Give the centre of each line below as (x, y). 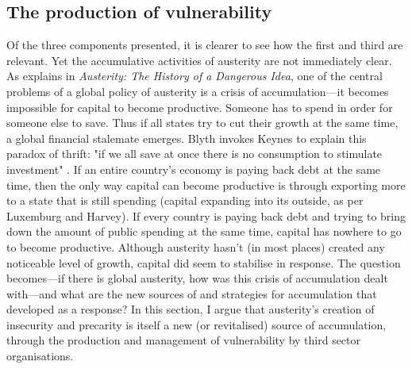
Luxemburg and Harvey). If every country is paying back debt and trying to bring (206, 215)
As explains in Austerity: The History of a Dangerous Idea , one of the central (194, 76)
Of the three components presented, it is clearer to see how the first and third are (205, 45)
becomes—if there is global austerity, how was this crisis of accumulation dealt (197, 278)
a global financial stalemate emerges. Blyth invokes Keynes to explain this (187, 138)
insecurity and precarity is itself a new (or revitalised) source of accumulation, (196, 324)
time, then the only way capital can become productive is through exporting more (206, 184)
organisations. (40, 356)
